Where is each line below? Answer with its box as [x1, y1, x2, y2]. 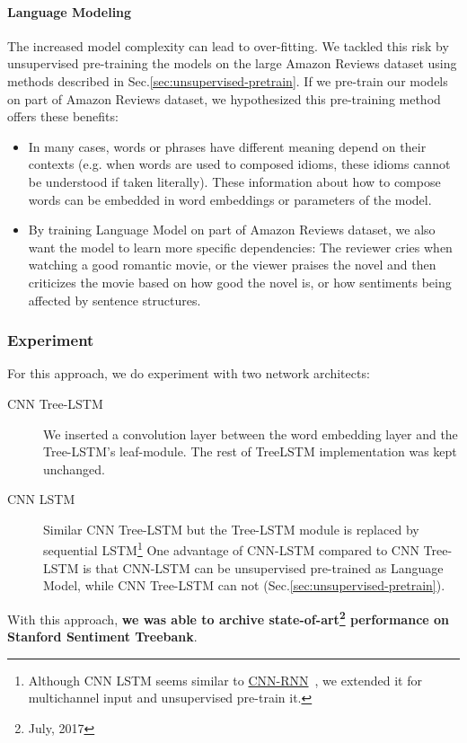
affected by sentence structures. [28, 290, 201, 309]
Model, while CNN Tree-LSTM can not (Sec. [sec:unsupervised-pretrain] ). [43, 576, 445, 595]
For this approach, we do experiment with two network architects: [7, 364, 370, 383]
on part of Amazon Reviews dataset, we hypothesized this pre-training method [7, 89, 441, 108]
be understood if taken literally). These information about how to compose [28, 172, 441, 190]
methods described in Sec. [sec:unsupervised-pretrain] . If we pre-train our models [7, 71, 448, 90]
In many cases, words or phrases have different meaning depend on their [28, 137, 427, 155]
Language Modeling [7, 2, 132, 21]
